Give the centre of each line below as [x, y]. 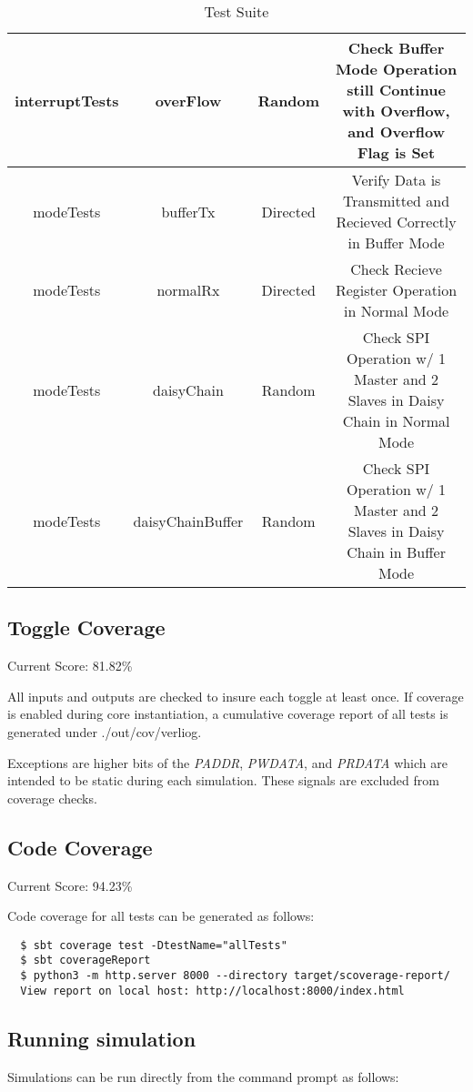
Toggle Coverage [86, 627]
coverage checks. [52, 798]
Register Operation [396, 290]
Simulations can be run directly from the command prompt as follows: [203, 1076]
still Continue [396, 90]
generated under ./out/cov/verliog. [105, 731]
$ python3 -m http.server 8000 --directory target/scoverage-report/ [235, 976]
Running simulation [102, 1038]
